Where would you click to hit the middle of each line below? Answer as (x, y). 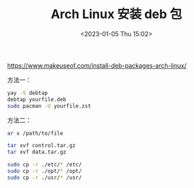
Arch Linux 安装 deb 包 (116, 14)
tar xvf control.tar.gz (42, 146)
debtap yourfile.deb (37, 99)
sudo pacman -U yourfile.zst (49, 106)
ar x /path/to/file (35, 133)
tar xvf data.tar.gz (37, 152)
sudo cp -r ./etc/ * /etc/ (44, 165)
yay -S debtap (28, 93)
